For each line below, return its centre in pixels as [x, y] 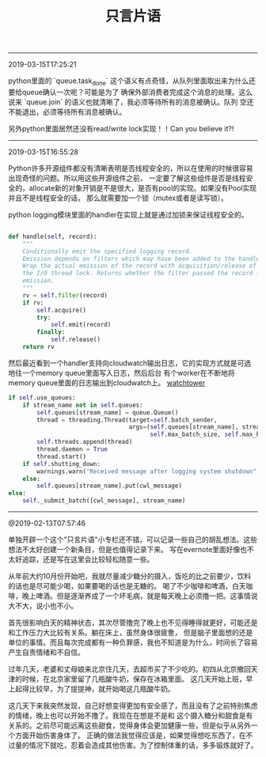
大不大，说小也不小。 [43, 606]
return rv [39, 347]
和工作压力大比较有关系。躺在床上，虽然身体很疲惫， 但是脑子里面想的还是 [131, 633]
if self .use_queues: [42, 397]
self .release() [76, 340]
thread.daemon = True [72, 449]
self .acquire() [62, 310]
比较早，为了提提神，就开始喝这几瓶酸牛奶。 [102, 689]
